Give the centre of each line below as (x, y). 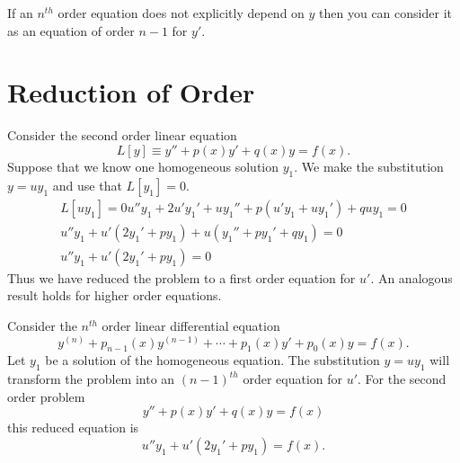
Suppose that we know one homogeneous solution (143, 166)
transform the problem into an (91, 379)
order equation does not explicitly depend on (181, 13)
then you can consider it (385, 13)
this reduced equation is (73, 427)
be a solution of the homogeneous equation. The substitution (212, 360)
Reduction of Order (131, 92)
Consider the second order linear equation (122, 135)
